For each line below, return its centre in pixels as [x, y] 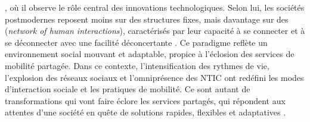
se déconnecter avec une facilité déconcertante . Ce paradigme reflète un [136, 42]
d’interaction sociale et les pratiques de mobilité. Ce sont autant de [128, 89]
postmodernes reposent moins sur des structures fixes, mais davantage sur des [147, 19]
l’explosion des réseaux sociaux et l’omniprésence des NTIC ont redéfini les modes [154, 77]
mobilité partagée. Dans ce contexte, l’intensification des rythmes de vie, [137, 65]
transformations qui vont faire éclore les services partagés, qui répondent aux [145, 100]
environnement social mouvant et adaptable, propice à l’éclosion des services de [150, 54]
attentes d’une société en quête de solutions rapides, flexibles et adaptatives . [145, 112]
